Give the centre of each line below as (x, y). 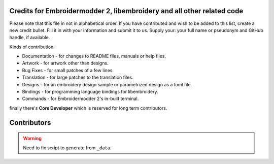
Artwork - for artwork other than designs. (65, 63)
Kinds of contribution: (32, 47)
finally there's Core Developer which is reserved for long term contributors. (88, 108)
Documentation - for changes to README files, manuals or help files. (94, 56)
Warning (32, 138)
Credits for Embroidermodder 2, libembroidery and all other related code (126, 11)
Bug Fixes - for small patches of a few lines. (68, 70)
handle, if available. (30, 38)
